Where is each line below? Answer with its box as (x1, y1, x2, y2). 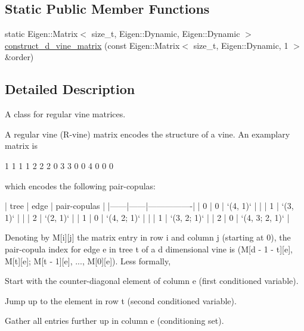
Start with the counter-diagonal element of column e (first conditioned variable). (5, 274, 299, 287)
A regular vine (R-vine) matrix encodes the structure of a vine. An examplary (5, 127, 290, 140)
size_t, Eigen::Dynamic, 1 (193, 39, 289, 51)
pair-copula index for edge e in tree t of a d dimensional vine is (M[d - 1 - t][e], (5, 242, 293, 255)
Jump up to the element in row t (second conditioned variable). (5, 294, 237, 307)
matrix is (5, 139, 38, 152)
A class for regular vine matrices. (5, 108, 126, 120)
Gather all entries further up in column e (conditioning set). (5, 314, 224, 327)
